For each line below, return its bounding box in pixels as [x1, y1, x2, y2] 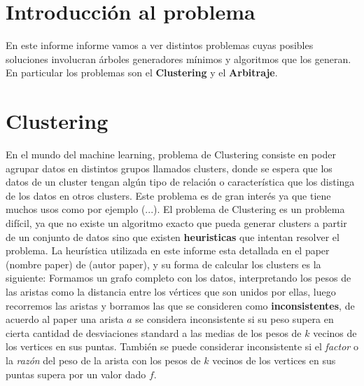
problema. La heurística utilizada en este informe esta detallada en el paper [6, 243, 330, 258]
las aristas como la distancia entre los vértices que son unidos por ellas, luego [6, 284, 336, 298]
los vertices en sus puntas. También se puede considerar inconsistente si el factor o [6, 339, 358, 354]
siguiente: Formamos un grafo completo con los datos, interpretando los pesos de [6, 270, 351, 285]
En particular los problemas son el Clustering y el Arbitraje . [6, 65, 278, 80]
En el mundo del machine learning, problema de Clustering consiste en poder [6, 147, 336, 162]
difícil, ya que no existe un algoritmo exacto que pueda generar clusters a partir [6, 216, 347, 230]
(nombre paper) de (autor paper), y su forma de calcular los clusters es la [6, 256, 321, 271]
